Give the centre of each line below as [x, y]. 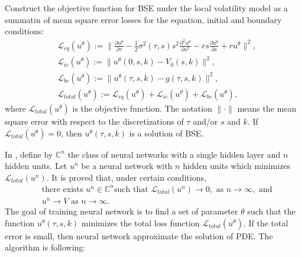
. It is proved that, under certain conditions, [126, 177]
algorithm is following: [45, 247]
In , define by [29, 154]
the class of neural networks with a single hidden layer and [174, 154]
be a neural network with [127, 166]
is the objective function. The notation [142, 108]
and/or [205, 121]
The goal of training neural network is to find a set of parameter [122, 211]
